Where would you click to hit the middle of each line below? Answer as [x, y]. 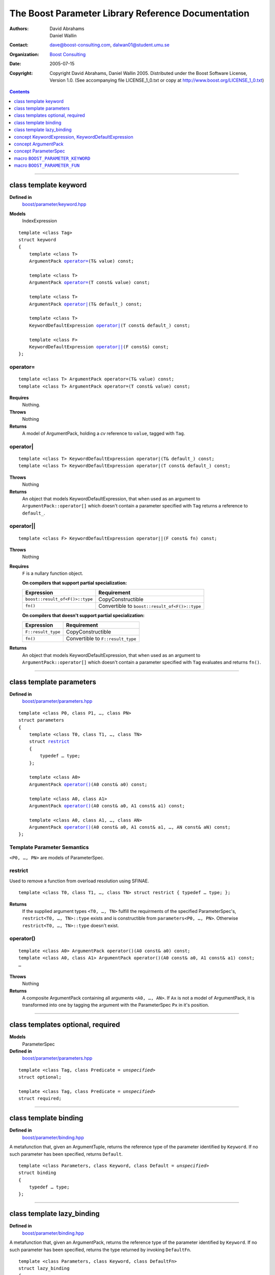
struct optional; [40, 1077]
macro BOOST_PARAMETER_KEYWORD [52, 158]
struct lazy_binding [44, 1268]
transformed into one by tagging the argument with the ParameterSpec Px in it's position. [116, 1005]
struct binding [37, 1173]
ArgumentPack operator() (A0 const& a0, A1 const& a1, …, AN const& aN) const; [130, 827]
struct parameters [42, 720]
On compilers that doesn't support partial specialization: [83, 615]
